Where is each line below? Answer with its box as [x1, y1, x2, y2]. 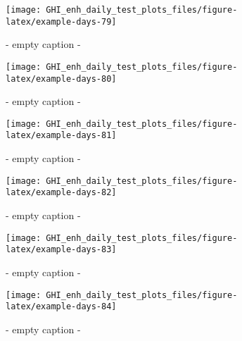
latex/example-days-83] [6, 244, 117, 255]
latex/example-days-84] [6, 302, 117, 312]
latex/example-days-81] [6, 130, 117, 141]
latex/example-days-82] [6, 187, 117, 198]
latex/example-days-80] [6, 73, 117, 84]
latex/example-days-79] [6, 16, 117, 27]
